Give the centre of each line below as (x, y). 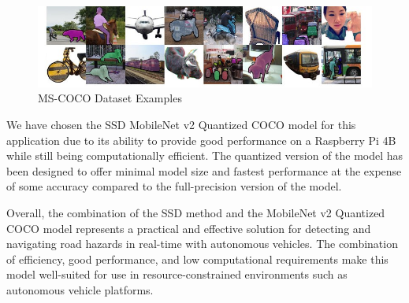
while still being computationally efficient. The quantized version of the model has (205, 155)
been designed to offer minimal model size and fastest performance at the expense (204, 170)
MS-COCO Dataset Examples (110, 98)
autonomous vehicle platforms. (80, 289)
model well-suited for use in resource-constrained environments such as (177, 274)
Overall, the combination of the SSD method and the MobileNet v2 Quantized (196, 212)
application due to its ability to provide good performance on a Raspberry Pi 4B (201, 140)
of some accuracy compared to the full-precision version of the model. (174, 186)
